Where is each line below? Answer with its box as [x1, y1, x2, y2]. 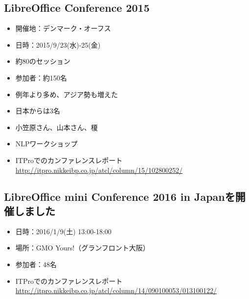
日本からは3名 [15, 106, 60, 116]
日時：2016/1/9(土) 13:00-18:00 [15, 226, 112, 236]
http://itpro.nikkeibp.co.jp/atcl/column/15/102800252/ [15, 164, 182, 175]
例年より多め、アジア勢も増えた [15, 89, 118, 99]
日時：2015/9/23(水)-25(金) [15, 39, 101, 50]
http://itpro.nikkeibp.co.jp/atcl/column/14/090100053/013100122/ [15, 285, 217, 296]
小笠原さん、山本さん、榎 [15, 122, 98, 132]
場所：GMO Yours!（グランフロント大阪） [15, 243, 150, 253]
